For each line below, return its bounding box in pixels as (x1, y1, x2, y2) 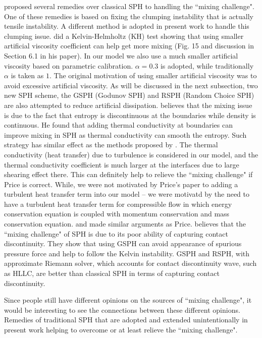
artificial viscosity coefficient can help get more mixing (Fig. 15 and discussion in (4, 40, 254, 51)
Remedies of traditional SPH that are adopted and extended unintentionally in (4, 314, 248, 325)
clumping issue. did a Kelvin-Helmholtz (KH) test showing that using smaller (4, 30, 244, 41)
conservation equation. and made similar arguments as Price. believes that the (4, 218, 246, 229)
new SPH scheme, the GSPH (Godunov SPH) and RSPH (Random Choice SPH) (4, 90, 254, 100)
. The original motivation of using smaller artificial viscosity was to (49, 70, 257, 81)
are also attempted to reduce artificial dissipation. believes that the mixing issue (4, 99, 252, 110)
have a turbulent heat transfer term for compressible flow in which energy (4, 198, 232, 209)
